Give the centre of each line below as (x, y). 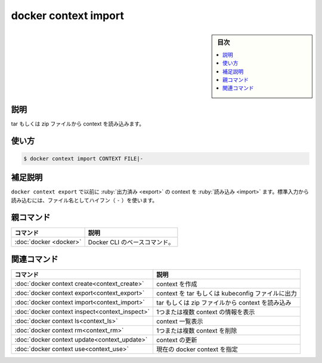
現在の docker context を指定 (197, 349)
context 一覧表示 (179, 321)
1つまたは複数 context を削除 (196, 331)
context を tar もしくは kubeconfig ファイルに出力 (227, 294)
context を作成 (177, 284)
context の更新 (177, 340)
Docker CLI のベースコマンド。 (131, 242)
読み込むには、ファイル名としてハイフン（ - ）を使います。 (84, 200)
